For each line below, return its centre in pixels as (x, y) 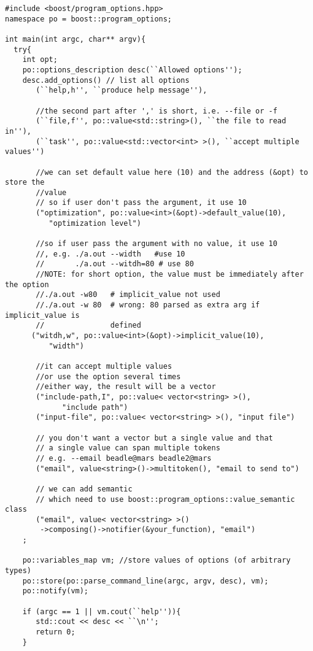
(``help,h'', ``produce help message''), (122, 91)
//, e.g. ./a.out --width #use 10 (110, 254)
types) (18, 571)
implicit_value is (42, 315)
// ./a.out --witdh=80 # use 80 (115, 264)
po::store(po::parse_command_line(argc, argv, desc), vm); (145, 581)
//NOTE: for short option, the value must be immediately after (170, 275)
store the (25, 183)
